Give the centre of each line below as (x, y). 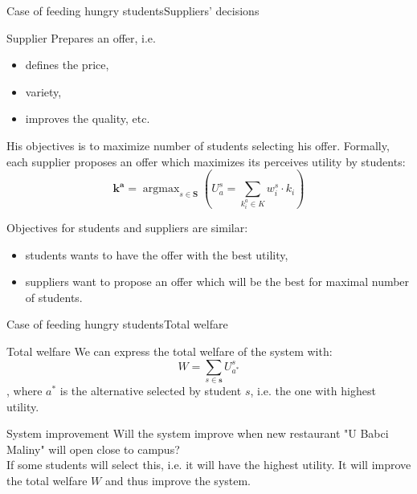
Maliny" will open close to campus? (93, 449)
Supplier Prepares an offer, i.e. (81, 37)
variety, (43, 91)
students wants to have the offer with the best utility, (157, 254)
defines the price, (67, 65)
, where (25, 390)
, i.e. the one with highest (313, 390)
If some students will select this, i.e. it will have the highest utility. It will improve (209, 465)
